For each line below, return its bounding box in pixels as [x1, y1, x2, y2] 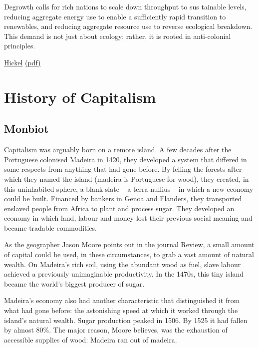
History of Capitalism [4, 86, 156, 107]
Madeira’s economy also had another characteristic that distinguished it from [4, 295, 240, 306]
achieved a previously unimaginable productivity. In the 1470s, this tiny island [4, 269, 244, 279]
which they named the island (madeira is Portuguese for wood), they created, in [4, 173, 249, 184]
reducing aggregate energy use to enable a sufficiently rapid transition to [4, 11, 226, 21]
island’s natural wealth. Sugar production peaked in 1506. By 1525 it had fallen [4, 315, 248, 325]
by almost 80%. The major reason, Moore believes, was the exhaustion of [4, 325, 228, 335]
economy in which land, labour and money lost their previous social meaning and [4, 213, 253, 223]
